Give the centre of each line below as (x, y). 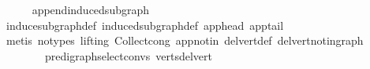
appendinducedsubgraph (91, 9)
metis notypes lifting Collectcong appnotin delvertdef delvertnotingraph (185, 40)
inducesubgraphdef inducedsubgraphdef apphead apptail (145, 25)
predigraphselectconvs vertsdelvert (128, 55)
